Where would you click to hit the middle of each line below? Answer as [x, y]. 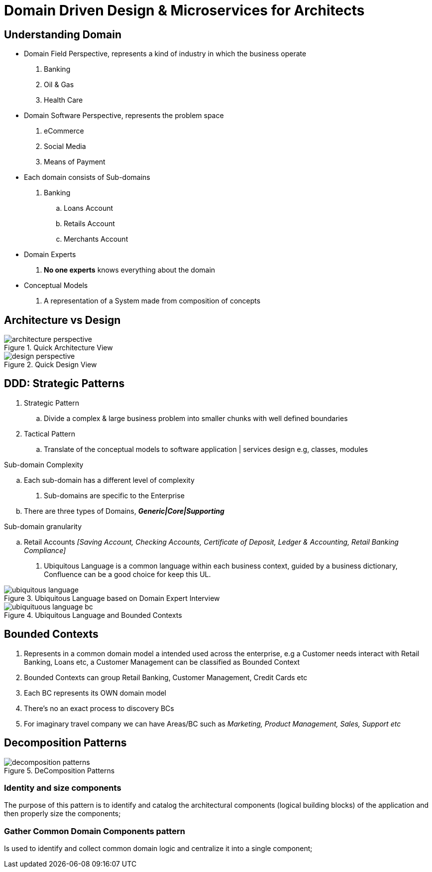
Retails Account [89, 224]
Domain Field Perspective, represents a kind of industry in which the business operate [165, 54]
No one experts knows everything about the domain [130, 270]
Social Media [65, 146]
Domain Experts [50, 255]
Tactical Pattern [50, 434]
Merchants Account [96, 239]
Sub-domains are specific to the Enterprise [114, 495]
